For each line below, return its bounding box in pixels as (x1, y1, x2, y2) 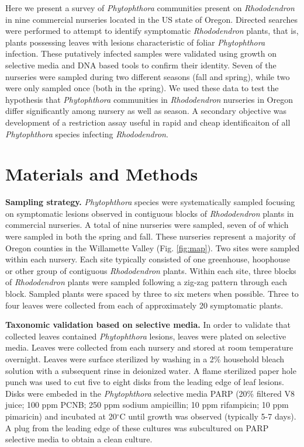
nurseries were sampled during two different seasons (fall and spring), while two (5, 70, 290, 82)
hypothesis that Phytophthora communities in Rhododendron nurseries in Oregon (5, 93, 293, 105)
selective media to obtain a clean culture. (5, 433, 153, 445)
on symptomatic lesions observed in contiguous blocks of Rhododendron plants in (5, 207, 294, 219)
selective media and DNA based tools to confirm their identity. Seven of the (5, 58, 277, 71)
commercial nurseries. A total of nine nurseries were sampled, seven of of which (5, 219, 289, 231)
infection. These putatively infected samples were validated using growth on (5, 47, 277, 60)
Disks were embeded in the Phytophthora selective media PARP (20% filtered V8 (5, 387, 295, 399)
